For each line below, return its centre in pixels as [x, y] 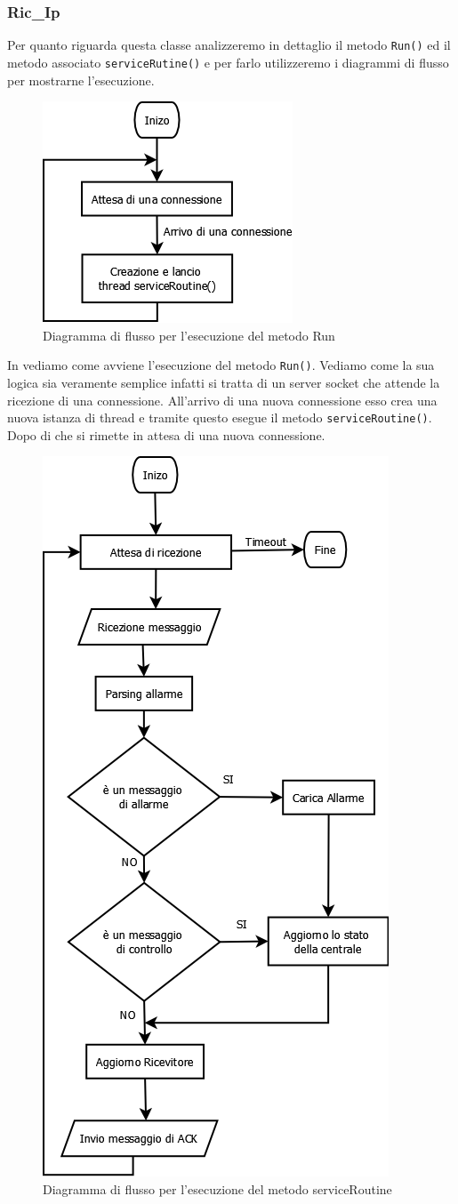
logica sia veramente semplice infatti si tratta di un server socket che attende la [224, 382]
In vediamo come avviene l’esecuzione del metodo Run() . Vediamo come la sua [221, 365]
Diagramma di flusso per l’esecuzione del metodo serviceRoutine [217, 1189]
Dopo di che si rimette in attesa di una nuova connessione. [166, 434]
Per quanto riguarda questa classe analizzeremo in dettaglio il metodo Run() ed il [229, 45]
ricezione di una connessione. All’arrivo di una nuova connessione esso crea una [222, 400]
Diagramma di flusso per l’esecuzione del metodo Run [189, 335]
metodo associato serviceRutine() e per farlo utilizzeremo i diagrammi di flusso [228, 62]
